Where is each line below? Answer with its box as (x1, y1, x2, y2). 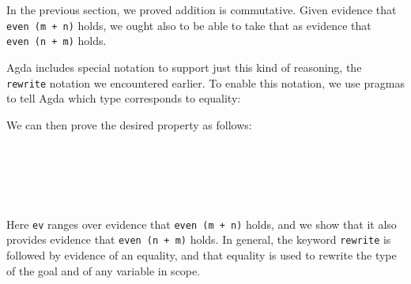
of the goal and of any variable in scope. (6, 262, 201, 278)
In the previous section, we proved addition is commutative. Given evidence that (6, 2, 397, 17)
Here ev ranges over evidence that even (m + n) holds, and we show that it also (6, 215, 397, 232)
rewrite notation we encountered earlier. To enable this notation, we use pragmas (6, 74, 405, 91)
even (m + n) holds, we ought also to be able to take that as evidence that (6, 17, 371, 33)
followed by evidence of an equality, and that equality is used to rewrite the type (6, 247, 397, 263)
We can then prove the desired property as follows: (6, 116, 252, 133)
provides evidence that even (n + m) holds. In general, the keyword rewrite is (6, 231, 391, 248)
